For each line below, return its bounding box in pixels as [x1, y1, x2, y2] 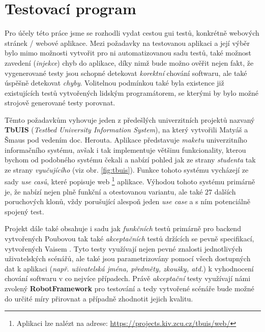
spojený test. [5, 206, 44, 216]
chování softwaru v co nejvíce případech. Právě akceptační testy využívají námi [5, 273, 251, 284]
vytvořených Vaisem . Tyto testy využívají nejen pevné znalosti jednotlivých [5, 243, 243, 254]
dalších [214, 186, 236, 197]
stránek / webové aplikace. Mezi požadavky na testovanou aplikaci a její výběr [5, 37, 250, 48]
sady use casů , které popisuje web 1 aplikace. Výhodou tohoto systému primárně [5, 175, 255, 187]
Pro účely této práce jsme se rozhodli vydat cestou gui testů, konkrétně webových [5, 27, 259, 38]
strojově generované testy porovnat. [5, 97, 115, 108]
